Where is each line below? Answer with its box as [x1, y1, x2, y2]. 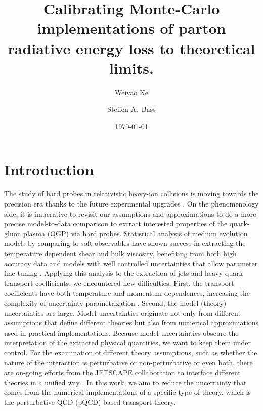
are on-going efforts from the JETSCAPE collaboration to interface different [4, 367, 241, 378]
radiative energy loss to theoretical [8, 37, 255, 58]
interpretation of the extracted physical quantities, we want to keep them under [4, 337, 251, 348]
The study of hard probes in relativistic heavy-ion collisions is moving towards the [4, 188, 259, 199]
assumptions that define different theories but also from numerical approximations [4, 317, 259, 328]
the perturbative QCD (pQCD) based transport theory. [4, 396, 176, 407]
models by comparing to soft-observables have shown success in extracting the [4, 238, 246, 249]
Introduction [4, 159, 94, 180]
